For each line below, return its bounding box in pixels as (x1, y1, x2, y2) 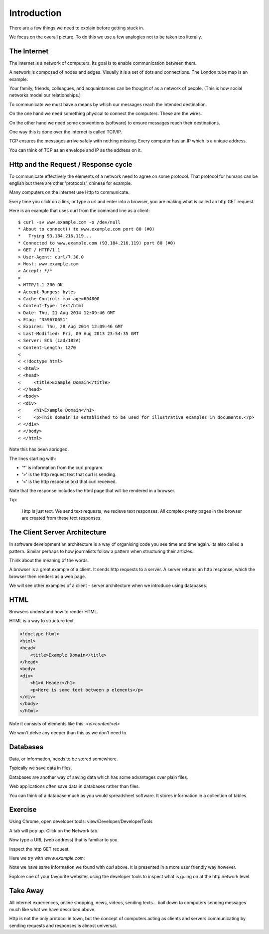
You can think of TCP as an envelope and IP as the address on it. (9, 147, 142, 153)
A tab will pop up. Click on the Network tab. (9, 827, 99, 833)
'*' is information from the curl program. (21, 465, 104, 470)
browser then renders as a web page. (9, 573, 87, 580)
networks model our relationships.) (9, 92, 81, 98)
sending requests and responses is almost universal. (9, 923, 117, 929)
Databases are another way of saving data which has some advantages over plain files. (9, 774, 189, 780)
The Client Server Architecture (9, 528, 107, 537)
